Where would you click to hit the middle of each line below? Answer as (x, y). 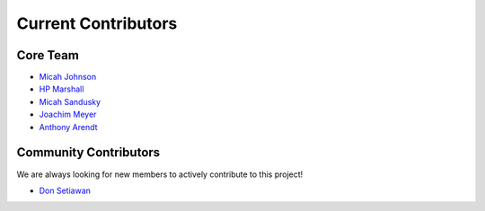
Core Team (48, 55)
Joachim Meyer (68, 114)
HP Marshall (62, 89)
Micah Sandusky (70, 101)
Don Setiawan (65, 190)
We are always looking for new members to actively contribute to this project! (160, 174)
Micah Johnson (68, 77)
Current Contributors (97, 23)
